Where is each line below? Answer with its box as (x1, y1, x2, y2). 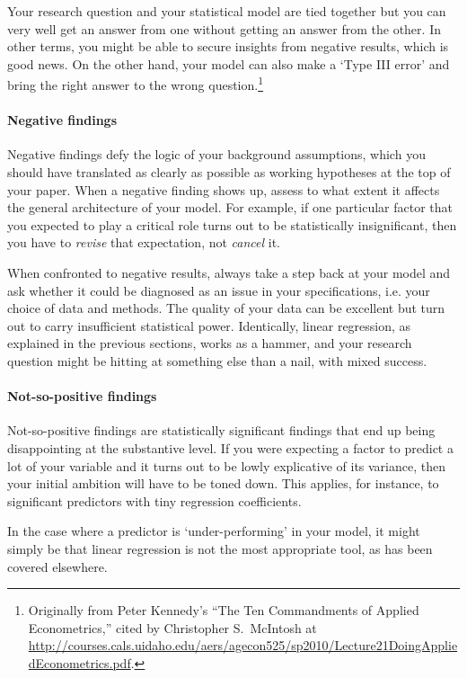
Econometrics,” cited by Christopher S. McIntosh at (28, 618, 317, 637)
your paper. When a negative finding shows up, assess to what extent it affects (7, 180, 440, 199)
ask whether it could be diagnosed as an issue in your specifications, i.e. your (7, 281, 430, 299)
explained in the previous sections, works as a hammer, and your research (7, 334, 412, 352)
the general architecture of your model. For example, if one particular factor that (7, 198, 453, 217)
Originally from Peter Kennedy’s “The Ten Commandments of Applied (28, 601, 419, 620)
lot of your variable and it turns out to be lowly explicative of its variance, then (7, 456, 445, 475)
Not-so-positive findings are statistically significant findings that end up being (7, 421, 436, 440)
